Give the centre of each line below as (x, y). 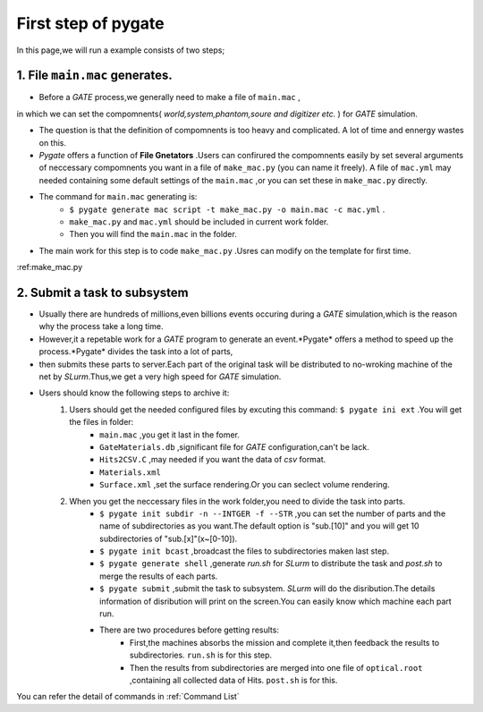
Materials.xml (130, 472)
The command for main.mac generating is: (118, 197)
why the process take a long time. (101, 326)
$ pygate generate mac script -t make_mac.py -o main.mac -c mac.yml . (227, 209)
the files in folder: (102, 422)
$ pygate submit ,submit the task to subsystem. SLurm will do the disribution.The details (267, 589)
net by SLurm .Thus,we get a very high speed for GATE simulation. (160, 377)
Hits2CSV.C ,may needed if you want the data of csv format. (213, 460)
